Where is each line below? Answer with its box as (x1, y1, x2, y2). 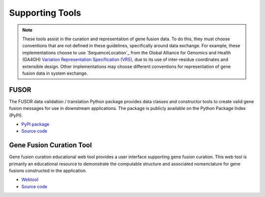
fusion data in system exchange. (22, 70, 88, 76)
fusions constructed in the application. (9, 168, 87, 174)
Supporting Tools (9, 7, 81, 18)
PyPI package (21, 121, 50, 127)
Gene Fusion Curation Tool (9, 141, 92, 149)
